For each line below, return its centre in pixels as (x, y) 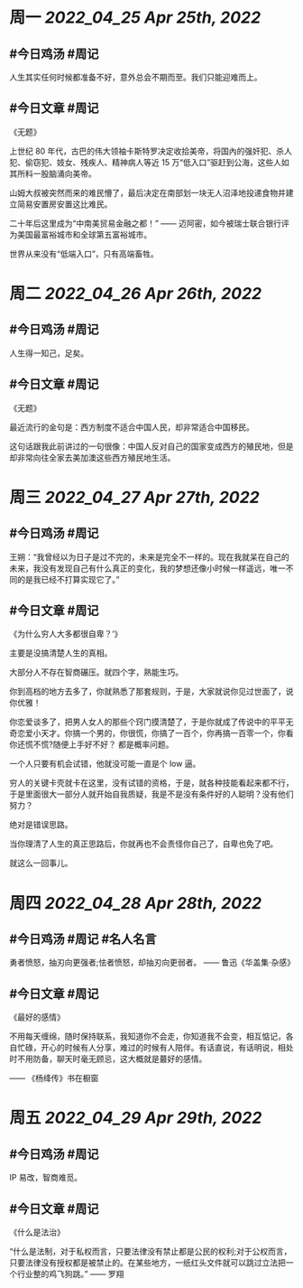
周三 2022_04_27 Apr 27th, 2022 (134, 497)
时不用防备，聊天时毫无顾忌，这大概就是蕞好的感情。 (108, 1059)
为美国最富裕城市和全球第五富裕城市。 (80, 234)
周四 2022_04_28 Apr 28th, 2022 (136, 903)
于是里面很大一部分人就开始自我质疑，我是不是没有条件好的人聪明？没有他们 (151, 794)
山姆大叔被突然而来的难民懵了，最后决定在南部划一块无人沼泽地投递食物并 (147, 192)
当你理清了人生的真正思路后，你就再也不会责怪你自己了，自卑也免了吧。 (143, 844)
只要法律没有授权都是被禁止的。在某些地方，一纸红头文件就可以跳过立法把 (147, 1263)
